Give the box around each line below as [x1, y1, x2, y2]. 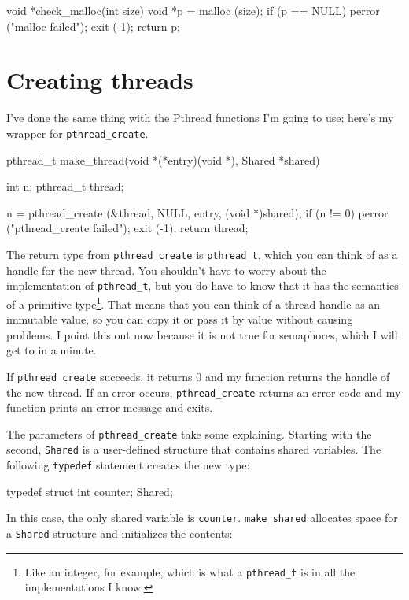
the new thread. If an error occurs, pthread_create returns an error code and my [6, 383, 401, 400]
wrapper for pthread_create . [6, 124, 149, 141]
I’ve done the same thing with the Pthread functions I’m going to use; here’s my [6, 109, 394, 126]
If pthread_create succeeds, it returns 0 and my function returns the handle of [6, 368, 390, 384]
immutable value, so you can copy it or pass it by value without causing [6, 311, 353, 328]
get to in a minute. [6, 342, 97, 358]
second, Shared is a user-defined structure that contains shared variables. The [6, 441, 381, 457]
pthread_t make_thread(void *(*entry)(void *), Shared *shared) [6, 151, 320, 168]
